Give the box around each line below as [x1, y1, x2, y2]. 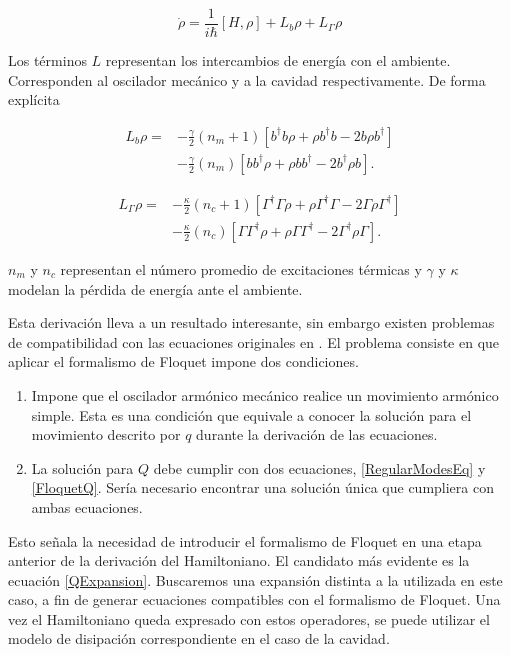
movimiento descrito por [31, 424, 181, 445]
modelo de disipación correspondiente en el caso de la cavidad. [8, 628, 390, 649]
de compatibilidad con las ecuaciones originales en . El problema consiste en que [8, 331, 500, 352]
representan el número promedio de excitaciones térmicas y [60, 258, 422, 279]
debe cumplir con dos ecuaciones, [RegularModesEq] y [153, 457, 486, 478]
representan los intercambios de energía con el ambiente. [105, 50, 451, 71]
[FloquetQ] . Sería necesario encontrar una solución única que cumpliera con [31, 477, 494, 498]
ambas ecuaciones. [31, 496, 143, 517]
